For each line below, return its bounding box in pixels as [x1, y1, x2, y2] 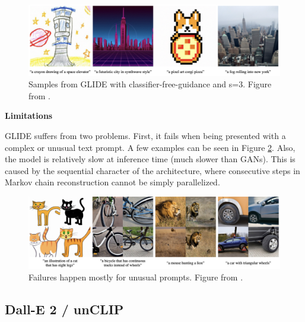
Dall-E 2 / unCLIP [5, 300, 124, 318]
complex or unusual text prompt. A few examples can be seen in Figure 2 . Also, [5, 141, 296, 153]
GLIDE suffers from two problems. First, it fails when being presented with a [5, 130, 286, 142]
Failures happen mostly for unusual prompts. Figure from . [28, 271, 243, 283]
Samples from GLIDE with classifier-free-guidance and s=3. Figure [28, 78, 272, 90]
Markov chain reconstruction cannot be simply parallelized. [5, 176, 220, 188]
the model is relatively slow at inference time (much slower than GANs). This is [5, 153, 296, 165]
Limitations [5, 109, 53, 122]
